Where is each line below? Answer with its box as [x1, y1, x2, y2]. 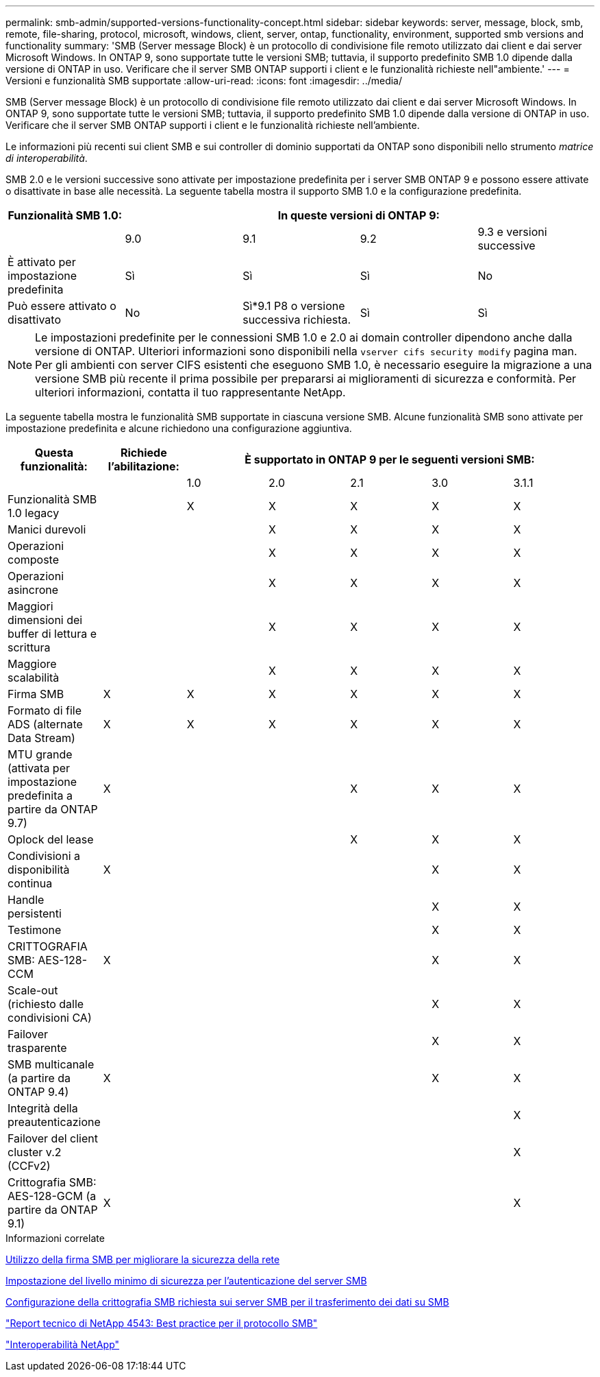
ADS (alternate [8, 717, 83, 731]
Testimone [8, 923, 62, 937]
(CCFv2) [8, 1159, 51, 1173]
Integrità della [8, 1101, 78, 1115]
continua [8, 876, 53, 890]
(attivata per [8, 761, 71, 775]
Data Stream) [8, 731, 75, 745]
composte [8, 553, 59, 566]
